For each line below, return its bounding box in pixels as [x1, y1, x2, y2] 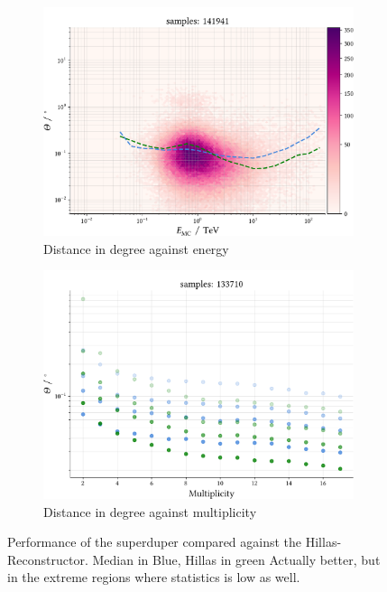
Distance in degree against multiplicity [43, 502, 257, 521]
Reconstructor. [7, 550, 88, 569]
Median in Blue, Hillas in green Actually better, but [92, 550, 381, 569]
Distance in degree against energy [43, 239, 229, 258]
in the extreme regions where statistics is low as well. [7, 568, 300, 587]
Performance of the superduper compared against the [7, 532, 302, 551]
